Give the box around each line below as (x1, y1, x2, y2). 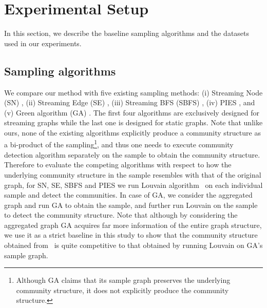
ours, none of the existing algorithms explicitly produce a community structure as (4, 127, 261, 138)
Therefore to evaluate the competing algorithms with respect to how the (4, 159, 232, 170)
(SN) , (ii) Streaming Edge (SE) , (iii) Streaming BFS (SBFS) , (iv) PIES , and (4, 97, 255, 108)
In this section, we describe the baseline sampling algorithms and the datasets (4, 28, 250, 38)
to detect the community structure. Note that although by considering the (4, 209, 238, 220)
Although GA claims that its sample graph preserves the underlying (16, 275, 231, 285)
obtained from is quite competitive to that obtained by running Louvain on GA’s (4, 240, 263, 251)
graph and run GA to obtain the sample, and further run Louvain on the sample (4, 199, 258, 210)
